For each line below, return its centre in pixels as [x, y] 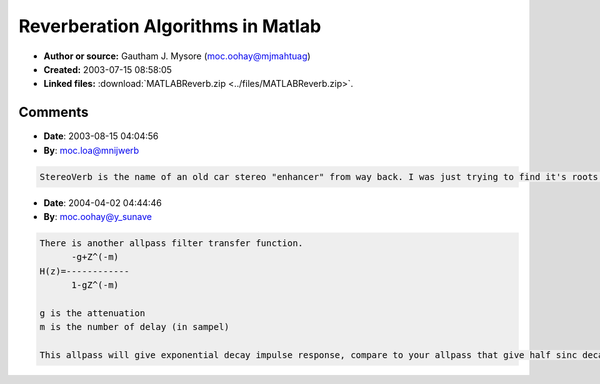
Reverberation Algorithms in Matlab [170, 26]
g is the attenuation [92, 313]
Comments [53, 112]
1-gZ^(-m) [95, 285]
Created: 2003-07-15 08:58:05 [107, 69]
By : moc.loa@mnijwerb [91, 150]
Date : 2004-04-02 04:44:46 [102, 202]
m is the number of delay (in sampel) [134, 327]
